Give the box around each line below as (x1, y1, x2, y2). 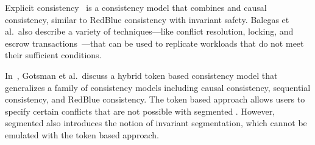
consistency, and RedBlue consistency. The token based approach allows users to (5, 93, 305, 106)
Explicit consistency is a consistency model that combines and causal (5, 1, 267, 13)
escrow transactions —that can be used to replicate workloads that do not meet (5, 36, 304, 49)
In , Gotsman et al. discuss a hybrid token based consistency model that (5, 69, 278, 81)
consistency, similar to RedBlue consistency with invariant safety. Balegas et (5, 13, 289, 25)
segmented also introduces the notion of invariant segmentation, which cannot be (5, 116, 307, 129)
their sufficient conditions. (5, 49, 102, 61)
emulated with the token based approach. (5, 128, 159, 141)
